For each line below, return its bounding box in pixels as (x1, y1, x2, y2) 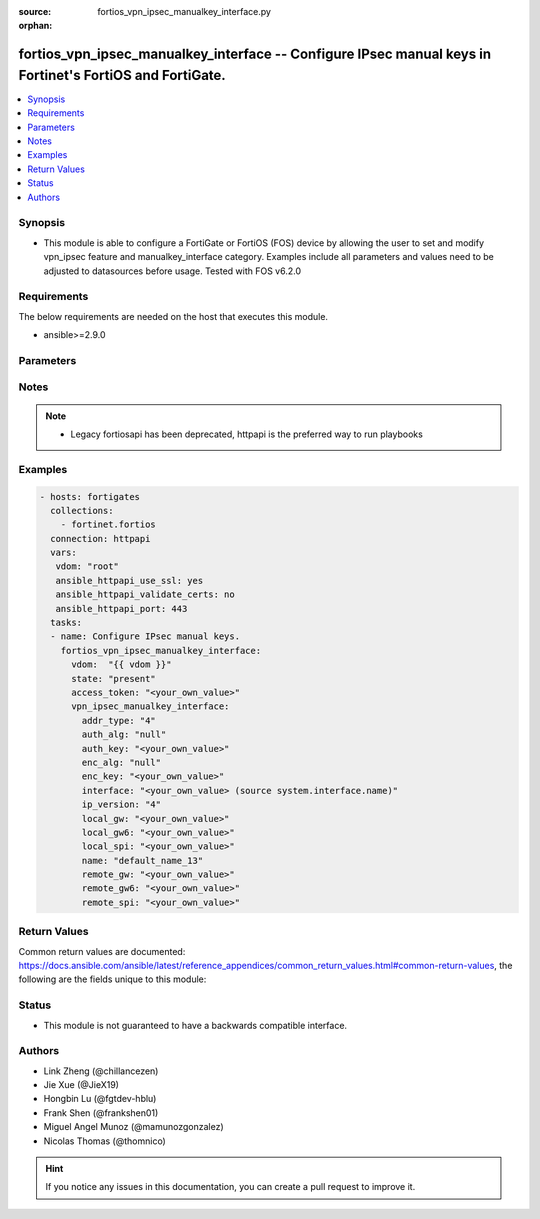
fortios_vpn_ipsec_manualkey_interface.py (97, 6, 272, 17)
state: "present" (71, 673, 157, 684)
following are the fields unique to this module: (18, 973, 207, 985)
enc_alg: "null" (81, 756, 162, 768)
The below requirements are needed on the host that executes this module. (18, 310, 329, 322)
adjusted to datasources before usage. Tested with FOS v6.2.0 (43, 265, 302, 277)
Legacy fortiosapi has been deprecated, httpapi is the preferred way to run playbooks (70, 428, 424, 440)
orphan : (18, 20, 53, 32)
